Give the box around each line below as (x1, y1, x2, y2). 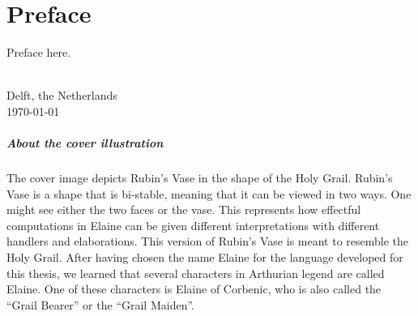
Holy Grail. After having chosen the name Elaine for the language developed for (6, 249, 403, 266)
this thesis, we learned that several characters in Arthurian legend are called (6, 264, 385, 281)
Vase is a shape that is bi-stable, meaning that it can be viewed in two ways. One (6, 185, 412, 202)
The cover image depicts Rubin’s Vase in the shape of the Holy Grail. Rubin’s (6, 169, 393, 186)
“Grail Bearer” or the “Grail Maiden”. (6, 296, 194, 313)
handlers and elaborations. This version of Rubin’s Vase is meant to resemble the (6, 233, 409, 250)
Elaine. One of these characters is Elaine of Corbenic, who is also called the (6, 280, 382, 297)
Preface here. (6, 44, 71, 61)
